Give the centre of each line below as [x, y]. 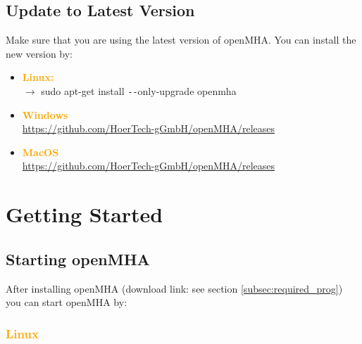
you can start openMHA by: [67, 302]
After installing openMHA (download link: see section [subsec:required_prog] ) [174, 288]
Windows [45, 114]
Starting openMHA [78, 259]
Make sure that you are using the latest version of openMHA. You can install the [181, 40]
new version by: [39, 53]
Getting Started [85, 214]
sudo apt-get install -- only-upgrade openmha [139, 90]
